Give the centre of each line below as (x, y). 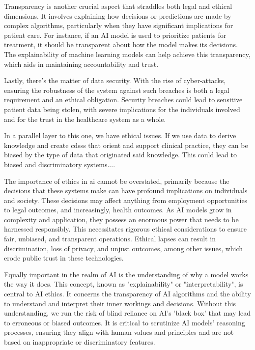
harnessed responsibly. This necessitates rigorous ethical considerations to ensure (125, 229)
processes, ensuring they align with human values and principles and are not (119, 332)
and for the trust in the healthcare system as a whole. (85, 119)
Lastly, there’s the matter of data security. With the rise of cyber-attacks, (115, 80)
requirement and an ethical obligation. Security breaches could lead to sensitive (123, 100)
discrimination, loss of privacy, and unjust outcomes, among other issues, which (124, 248)
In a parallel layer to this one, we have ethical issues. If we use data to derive (120, 135)
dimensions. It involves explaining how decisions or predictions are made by (118, 15)
